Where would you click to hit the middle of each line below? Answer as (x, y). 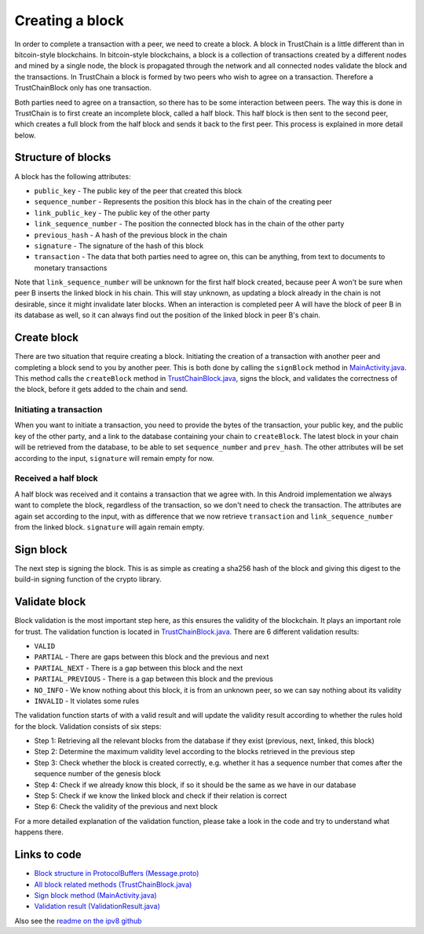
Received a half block (56, 478)
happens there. (39, 832)
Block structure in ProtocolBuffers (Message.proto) (117, 874)
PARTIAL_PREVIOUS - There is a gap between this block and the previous (154, 679)
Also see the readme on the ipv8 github (78, 921)
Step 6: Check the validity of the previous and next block (126, 807)
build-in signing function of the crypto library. (88, 579)
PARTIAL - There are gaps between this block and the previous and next (152, 657)
